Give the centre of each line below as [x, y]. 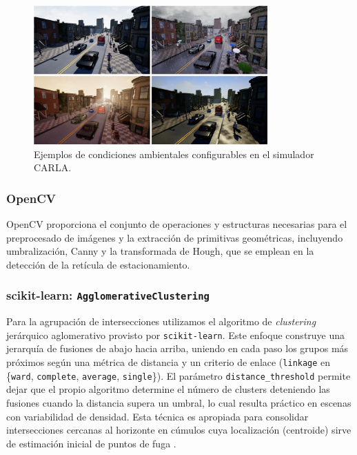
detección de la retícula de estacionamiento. [98, 264]
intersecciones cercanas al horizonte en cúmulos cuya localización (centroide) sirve [179, 430]
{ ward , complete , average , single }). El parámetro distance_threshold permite [178, 375]
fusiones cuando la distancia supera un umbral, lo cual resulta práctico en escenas [179, 402]
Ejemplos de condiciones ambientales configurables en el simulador [174, 154]
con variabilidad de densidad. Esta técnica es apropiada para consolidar [157, 416]
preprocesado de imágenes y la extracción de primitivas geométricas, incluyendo [175, 237]
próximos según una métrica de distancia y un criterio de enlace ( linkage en [169, 362]
